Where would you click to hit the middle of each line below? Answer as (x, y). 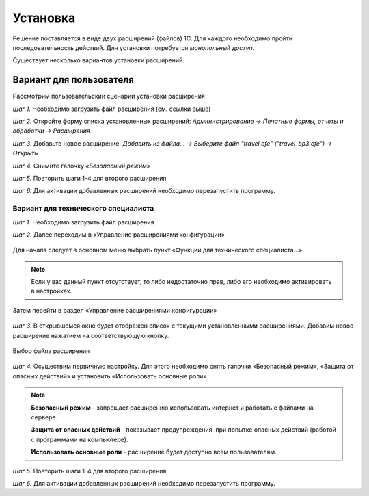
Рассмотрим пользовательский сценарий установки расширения (109, 96)
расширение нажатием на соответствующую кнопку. (91, 335)
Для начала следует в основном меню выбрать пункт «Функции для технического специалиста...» (158, 250)
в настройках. (52, 291)
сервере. (44, 417)
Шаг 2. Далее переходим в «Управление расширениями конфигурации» (119, 234)
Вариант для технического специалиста (83, 209)
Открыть (25, 153)
